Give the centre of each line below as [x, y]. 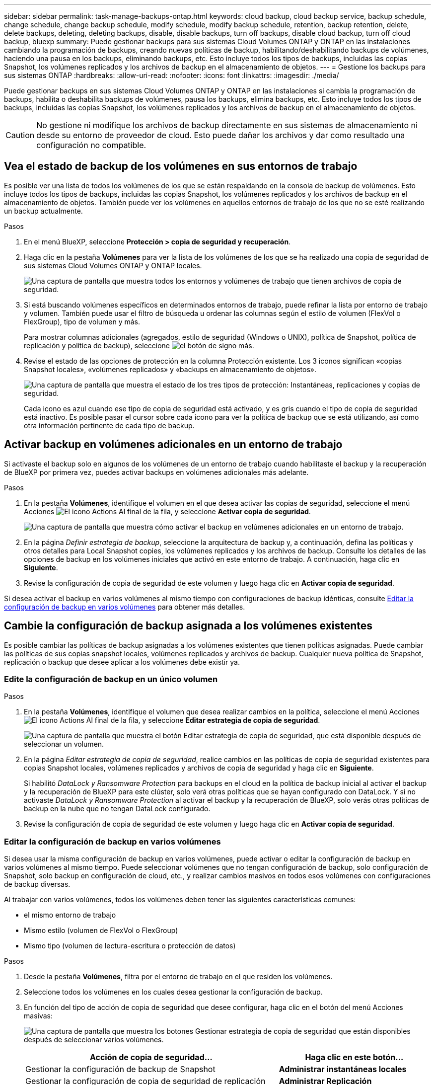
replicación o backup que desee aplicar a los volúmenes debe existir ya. [122, 662]
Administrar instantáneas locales [343, 1069]
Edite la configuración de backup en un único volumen [111, 679]
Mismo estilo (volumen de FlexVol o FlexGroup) [101, 930]
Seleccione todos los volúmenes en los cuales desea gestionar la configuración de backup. [173, 992]
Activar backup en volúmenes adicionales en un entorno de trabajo [173, 445]
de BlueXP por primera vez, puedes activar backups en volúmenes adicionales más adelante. [156, 472]
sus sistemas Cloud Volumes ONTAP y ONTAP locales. [113, 265]
